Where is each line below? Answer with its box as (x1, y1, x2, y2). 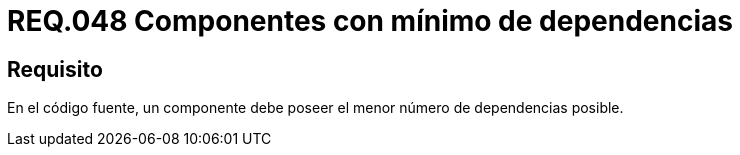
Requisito (7, 56, 103, 82)
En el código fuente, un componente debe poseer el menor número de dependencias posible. (7, 99, 624, 117)
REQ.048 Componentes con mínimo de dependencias (7, 4, 733, 38)
